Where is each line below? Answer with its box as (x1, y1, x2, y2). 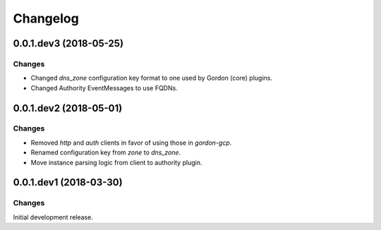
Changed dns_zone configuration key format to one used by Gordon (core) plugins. (30, 74, 273, 83)
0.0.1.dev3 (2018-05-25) (13, 37, 123, 49)
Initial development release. (13, 212, 93, 222)
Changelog (13, 11, 79, 26)
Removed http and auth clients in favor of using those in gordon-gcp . (30, 138, 232, 147)
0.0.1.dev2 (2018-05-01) (13, 102, 123, 114)
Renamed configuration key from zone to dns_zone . (30, 148, 181, 157)
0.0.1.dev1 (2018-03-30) (13, 176, 123, 188)
